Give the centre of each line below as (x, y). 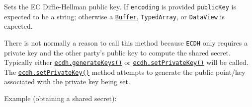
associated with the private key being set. (67, 81)
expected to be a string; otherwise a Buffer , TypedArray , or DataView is (115, 16)
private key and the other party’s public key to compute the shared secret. (117, 52)
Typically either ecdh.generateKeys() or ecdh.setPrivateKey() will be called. (126, 62)
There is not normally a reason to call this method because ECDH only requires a (126, 42)
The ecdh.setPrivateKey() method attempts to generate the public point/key (125, 72)
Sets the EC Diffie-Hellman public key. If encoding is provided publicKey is (120, 6)
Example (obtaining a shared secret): (60, 98)
